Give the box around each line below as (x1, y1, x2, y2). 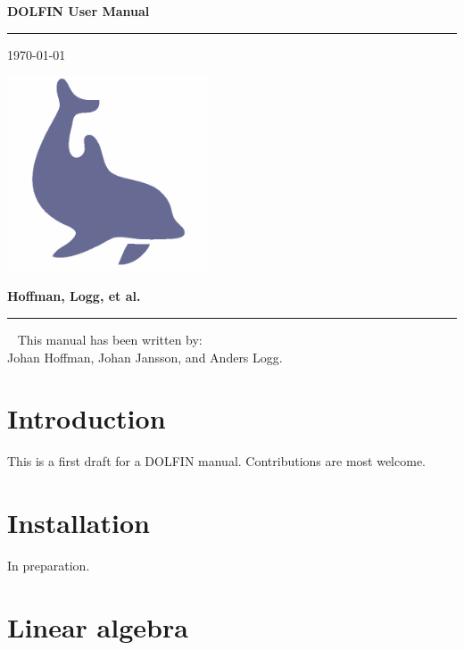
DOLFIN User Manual (7, 2, 150, 20)
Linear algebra (7, 608, 188, 645)
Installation (7, 504, 150, 541)
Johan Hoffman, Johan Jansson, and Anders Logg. (7, 347, 283, 366)
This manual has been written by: (17, 329, 203, 348)
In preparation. (7, 556, 90, 574)
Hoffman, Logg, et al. (7, 287, 141, 305)
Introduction (7, 400, 166, 437)
